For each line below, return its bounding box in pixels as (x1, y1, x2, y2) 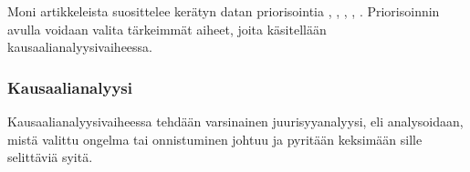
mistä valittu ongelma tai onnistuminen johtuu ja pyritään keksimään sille (7, 129, 423, 148)
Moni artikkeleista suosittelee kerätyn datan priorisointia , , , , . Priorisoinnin (7, 2, 440, 20)
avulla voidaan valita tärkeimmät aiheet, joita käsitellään (7, 19, 327, 38)
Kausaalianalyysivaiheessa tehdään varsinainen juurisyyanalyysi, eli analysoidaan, (7, 112, 464, 130)
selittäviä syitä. (7, 147, 93, 167)
